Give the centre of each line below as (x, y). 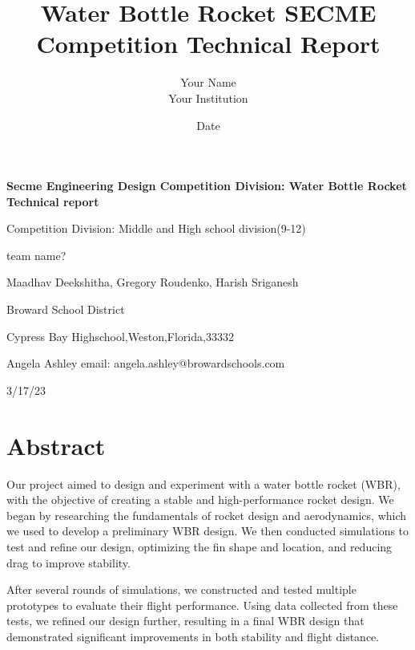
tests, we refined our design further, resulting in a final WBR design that (185, 621)
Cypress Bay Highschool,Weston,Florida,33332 (120, 336)
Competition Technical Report (208, 44)
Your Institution (208, 97)
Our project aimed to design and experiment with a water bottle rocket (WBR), (203, 483)
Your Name (208, 82)
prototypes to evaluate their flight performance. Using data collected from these (202, 605)
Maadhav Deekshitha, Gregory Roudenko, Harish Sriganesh (153, 282)
